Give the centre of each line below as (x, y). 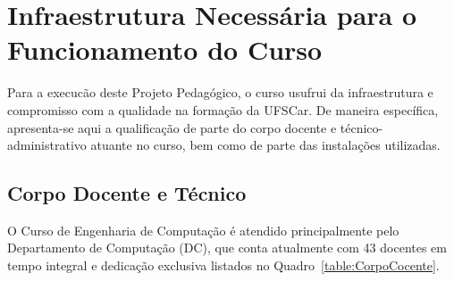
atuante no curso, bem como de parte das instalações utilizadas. (265, 145)
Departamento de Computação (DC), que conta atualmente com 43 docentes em (227, 248)
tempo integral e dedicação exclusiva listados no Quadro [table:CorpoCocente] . (223, 265)
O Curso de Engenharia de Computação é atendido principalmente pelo (203, 230)
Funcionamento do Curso (165, 50)
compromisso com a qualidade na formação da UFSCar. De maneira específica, (223, 109)
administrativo (47, 145)
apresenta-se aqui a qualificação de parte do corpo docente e (172, 127)
